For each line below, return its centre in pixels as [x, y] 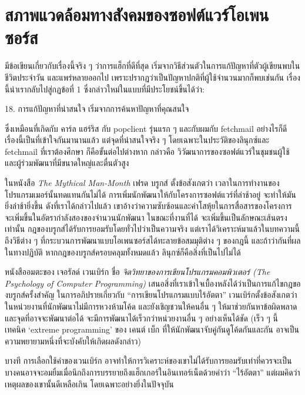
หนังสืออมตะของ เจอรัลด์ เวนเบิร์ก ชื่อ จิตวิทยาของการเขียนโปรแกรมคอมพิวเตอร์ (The [138, 272]
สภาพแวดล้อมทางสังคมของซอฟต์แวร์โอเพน [137, 14]
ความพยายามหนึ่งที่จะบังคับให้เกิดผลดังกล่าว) [73, 341]
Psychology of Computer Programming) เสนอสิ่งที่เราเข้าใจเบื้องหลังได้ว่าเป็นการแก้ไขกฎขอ [153, 283]
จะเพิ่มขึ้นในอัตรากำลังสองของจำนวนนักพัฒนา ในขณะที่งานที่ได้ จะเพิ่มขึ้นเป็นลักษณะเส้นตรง [146, 217]
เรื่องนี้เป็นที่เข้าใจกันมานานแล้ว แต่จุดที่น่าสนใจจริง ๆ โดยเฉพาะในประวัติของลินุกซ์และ [137, 140]
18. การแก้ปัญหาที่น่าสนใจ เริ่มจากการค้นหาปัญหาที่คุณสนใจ [97, 109]
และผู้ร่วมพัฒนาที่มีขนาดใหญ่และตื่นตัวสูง [67, 163]
